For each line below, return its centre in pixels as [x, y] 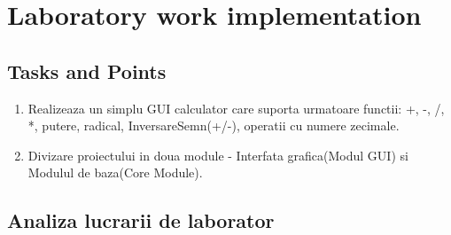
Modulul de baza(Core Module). [115, 172]
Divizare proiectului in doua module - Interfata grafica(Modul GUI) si [218, 155]
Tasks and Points [87, 70]
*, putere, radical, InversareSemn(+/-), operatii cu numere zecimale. [214, 125]
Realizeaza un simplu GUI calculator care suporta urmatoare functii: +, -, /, [236, 108]
